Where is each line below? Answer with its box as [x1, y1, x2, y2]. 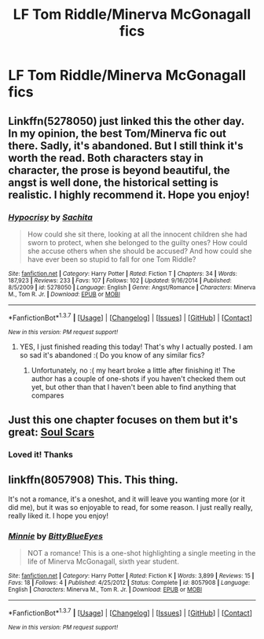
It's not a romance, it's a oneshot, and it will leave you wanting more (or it [8, 494, 245, 504]
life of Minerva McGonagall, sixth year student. [27, 556, 179, 566]
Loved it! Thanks [8, 449, 73, 460]
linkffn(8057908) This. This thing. [8, 473, 178, 487]
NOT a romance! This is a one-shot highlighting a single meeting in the [27, 548, 256, 557]
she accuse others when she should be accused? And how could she [27, 246, 252, 255]
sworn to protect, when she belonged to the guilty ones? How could [27, 237, 247, 247]
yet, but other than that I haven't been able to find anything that [31, 382, 236, 391]
